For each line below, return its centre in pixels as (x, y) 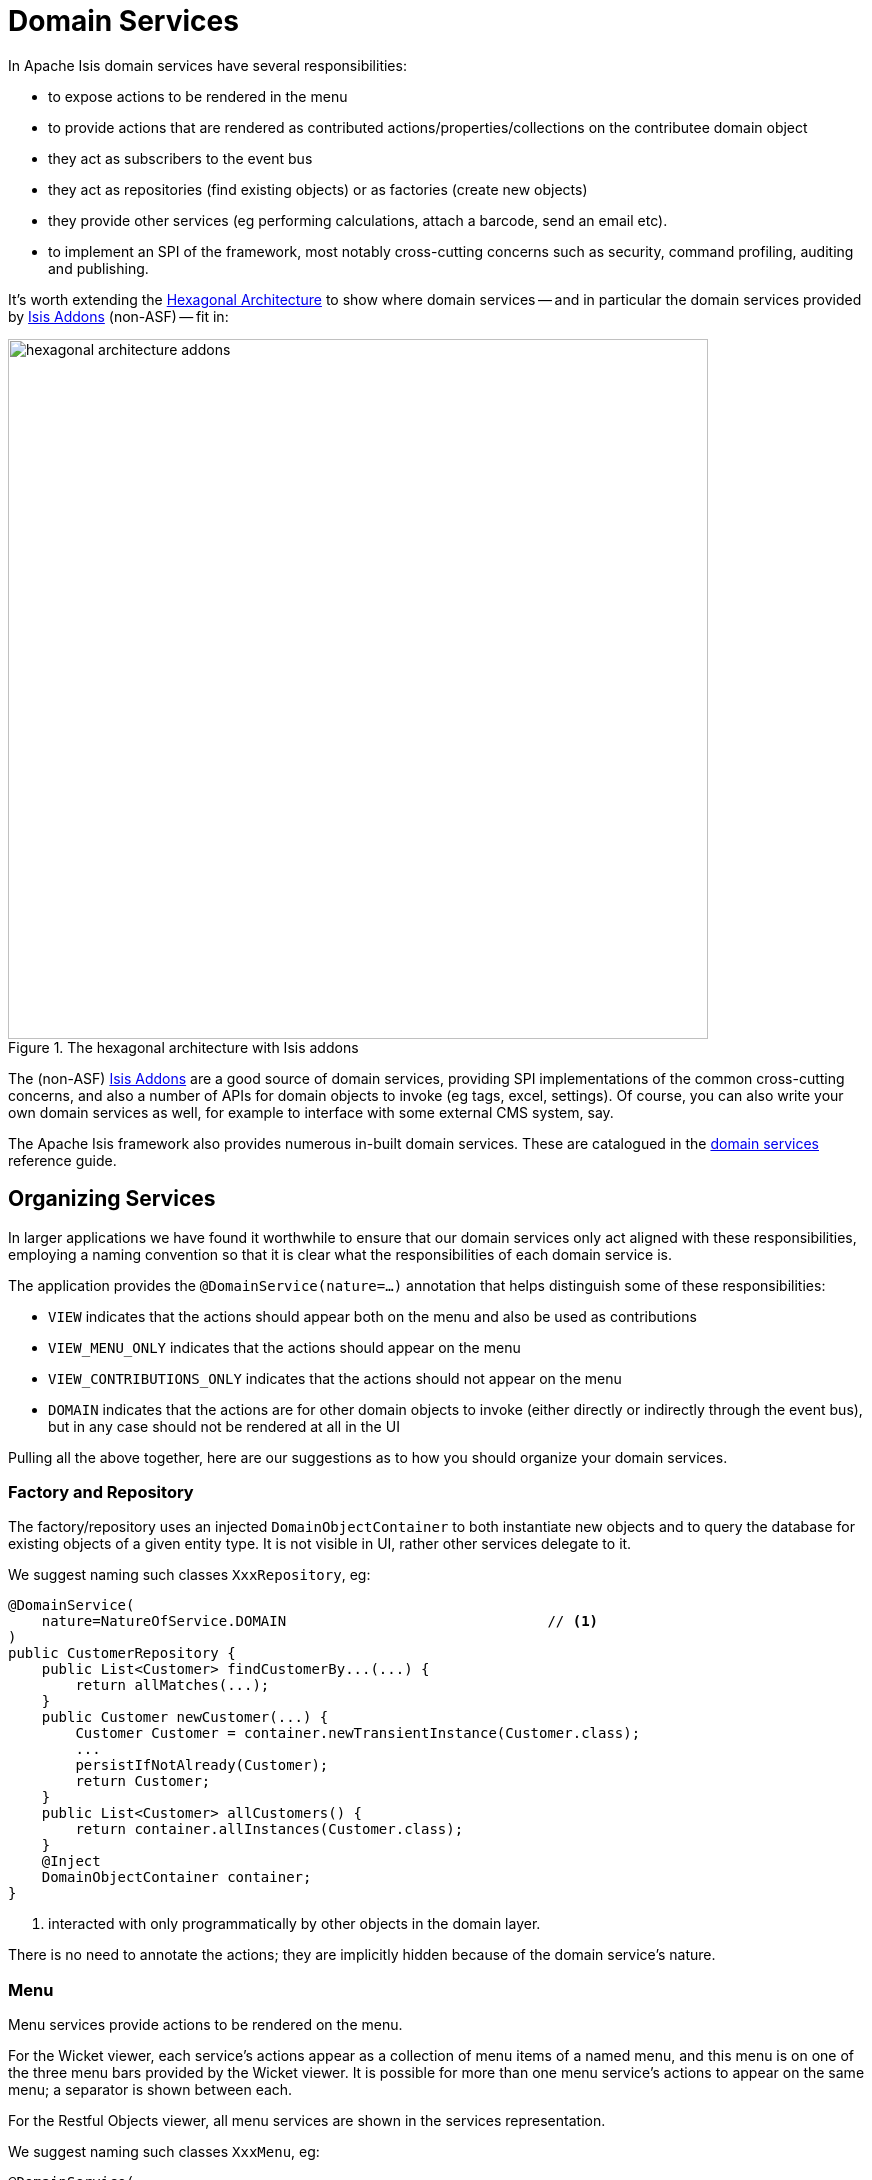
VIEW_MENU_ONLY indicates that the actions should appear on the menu (284, 1347)
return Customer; (143, 1781)
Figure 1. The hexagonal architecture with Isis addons (183, 1047)
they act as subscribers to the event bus (180, 158)
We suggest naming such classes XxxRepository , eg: (189, 1575)
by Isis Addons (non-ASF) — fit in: (118, 316)
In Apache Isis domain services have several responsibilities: (207, 65)
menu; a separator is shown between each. (150, 2090)
